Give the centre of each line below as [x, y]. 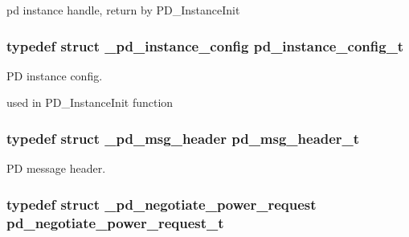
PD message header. [56, 168]
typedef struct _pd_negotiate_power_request [162, 204]
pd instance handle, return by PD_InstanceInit [123, 10]
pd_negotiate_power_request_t [115, 222]
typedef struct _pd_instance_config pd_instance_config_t [205, 45]
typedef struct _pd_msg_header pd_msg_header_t [183, 138]
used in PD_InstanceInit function [90, 102]
